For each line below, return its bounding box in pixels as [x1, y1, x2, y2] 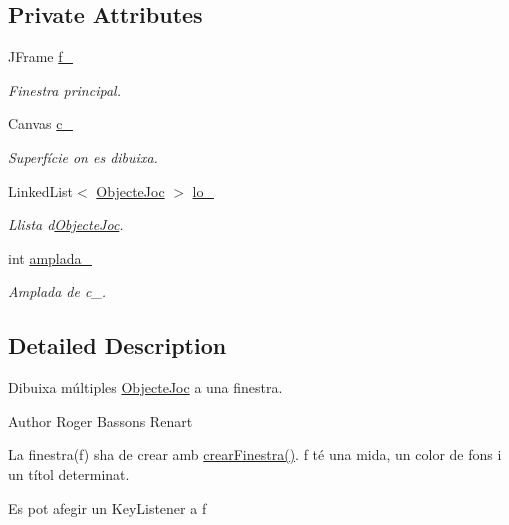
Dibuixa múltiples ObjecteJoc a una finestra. [8, 377, 283, 398]
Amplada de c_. [8, 281, 107, 302]
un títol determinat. [8, 463, 130, 484]
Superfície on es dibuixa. [8, 146, 158, 167]
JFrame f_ [8, 46, 74, 67]
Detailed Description [8, 330, 227, 361]
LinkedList [8, 180, 74, 201]
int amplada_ [8, 247, 93, 268]
